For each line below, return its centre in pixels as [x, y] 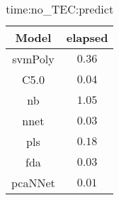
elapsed [87, 37]
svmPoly [33, 59]
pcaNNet [33, 183]
